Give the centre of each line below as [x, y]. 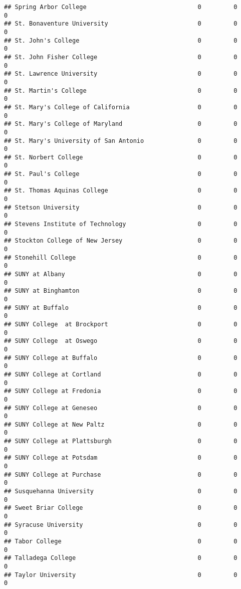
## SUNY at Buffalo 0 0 [121, 308]
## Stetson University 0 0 [121, 207]
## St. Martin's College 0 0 [121, 90]
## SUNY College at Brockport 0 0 [121, 324]
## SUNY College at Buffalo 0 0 [121, 358]
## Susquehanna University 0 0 [121, 492]
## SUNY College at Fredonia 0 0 [121, 391]
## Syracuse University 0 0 [121, 525]
